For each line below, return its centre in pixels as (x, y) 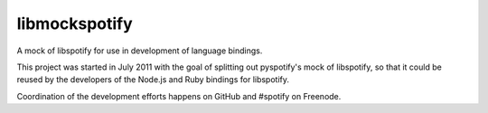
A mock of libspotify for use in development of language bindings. (140, 51)
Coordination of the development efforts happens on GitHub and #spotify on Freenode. (179, 96)
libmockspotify (75, 24)
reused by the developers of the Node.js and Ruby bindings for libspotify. (153, 80)
